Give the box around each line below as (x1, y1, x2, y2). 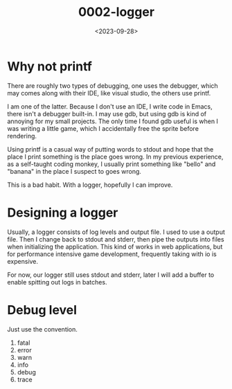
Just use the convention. (7, 325, 78, 333)
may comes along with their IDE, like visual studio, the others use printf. (7, 89, 211, 97)
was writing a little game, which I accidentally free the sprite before (7, 124, 199, 132)
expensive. (7, 257, 39, 265)
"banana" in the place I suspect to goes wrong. (7, 167, 142, 175)
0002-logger (78, 4, 154, 20)
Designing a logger (7, 205, 118, 220)
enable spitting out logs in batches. (7, 278, 107, 286)
